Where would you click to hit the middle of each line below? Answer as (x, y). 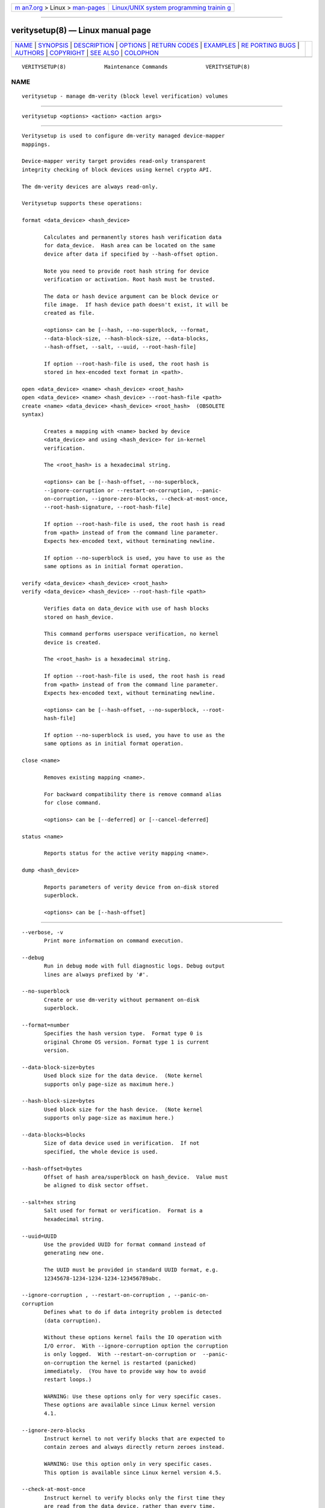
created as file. (70, 313)
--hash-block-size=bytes (58, 1101)
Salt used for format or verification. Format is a (123, 1211)
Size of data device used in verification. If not (122, 1143)
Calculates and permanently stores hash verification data (133, 237)
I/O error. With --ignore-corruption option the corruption (136, 1346)
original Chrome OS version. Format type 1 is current (127, 1042)
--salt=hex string (49, 1202)
